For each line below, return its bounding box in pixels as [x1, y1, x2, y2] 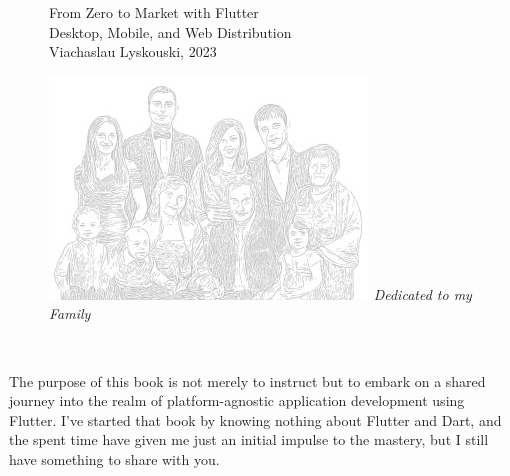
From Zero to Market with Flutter [49, 2, 259, 22]
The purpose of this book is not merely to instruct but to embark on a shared [9, 370, 486, 391]
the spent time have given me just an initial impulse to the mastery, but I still [9, 429, 489, 450]
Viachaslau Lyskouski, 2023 [49, 41, 217, 62]
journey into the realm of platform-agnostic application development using [9, 390, 465, 411]
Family [49, 303, 91, 324]
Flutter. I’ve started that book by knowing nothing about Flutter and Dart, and [9, 409, 502, 430]
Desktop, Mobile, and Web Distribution [49, 21, 292, 42]
